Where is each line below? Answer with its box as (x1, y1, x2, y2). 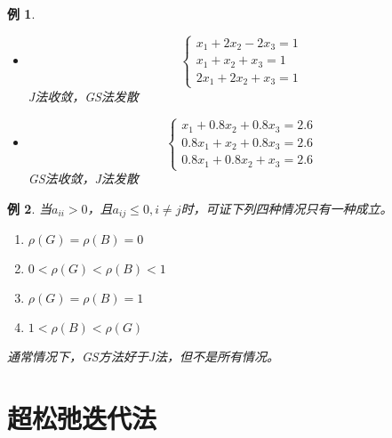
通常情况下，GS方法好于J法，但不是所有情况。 (7, 347, 280, 366)
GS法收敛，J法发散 (28, 169, 139, 188)
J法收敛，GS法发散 (28, 86, 139, 105)
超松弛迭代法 (7, 399, 157, 435)
